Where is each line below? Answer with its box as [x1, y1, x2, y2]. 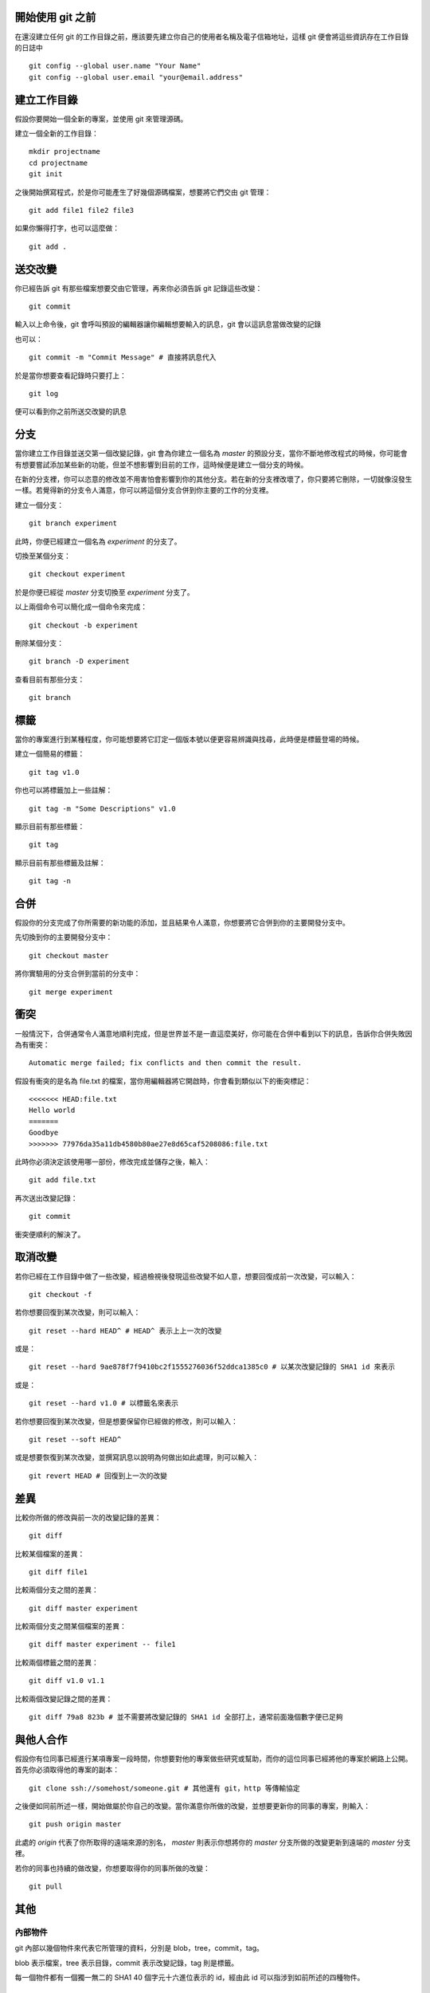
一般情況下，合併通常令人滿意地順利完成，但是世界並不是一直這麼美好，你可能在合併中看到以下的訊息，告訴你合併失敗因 [14, 1028, 412, 1038]
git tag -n [29, 877, 72, 886]
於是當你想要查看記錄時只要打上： [14, 371, 127, 380]
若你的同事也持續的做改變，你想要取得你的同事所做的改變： [14, 1863, 210, 1873]
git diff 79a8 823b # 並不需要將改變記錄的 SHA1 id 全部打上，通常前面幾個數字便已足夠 [29, 1712, 343, 1722]
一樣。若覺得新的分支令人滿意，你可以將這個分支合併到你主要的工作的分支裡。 [14, 485, 273, 495]
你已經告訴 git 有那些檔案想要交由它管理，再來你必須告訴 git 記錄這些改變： [14, 283, 263, 293]
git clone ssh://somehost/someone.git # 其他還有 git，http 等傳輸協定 [29, 1783, 300, 1793]
